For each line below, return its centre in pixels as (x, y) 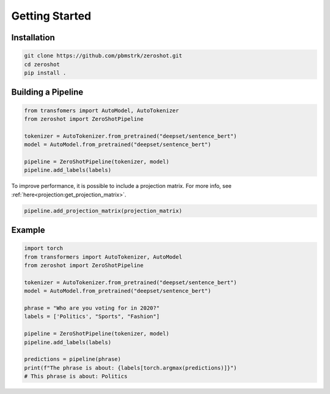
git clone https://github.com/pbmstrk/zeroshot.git (103, 56)
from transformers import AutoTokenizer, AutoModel (103, 257)
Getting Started (51, 16)
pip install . (45, 73)
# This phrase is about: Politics (76, 376)
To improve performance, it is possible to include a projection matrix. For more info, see (122, 186)
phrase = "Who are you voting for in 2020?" (92, 308)
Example (28, 230)
